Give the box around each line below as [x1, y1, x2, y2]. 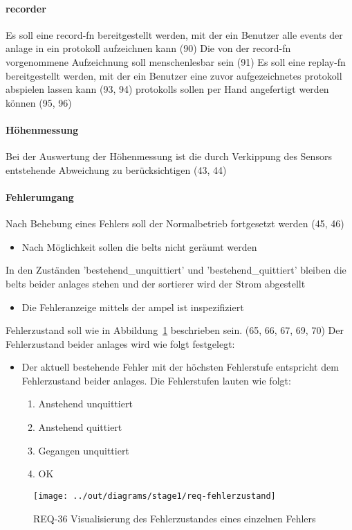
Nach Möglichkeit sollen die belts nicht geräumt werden [21, 239, 257, 254]
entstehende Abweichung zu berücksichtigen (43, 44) [6, 162, 227, 177]
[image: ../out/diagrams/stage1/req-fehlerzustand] [33, 491, 276, 501]
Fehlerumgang [6, 189, 74, 204]
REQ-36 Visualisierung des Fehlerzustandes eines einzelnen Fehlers [33, 511, 316, 525]
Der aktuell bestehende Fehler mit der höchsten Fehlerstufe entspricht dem [21, 360, 339, 374]
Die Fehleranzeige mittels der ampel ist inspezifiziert [21, 299, 244, 314]
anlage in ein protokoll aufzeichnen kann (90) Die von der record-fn [6, 41, 291, 55]
